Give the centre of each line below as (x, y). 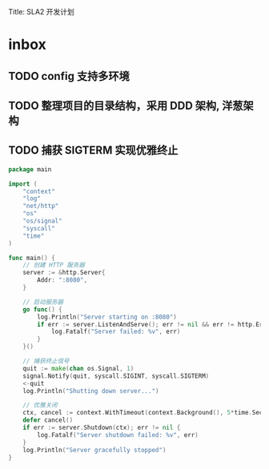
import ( (23, 184)
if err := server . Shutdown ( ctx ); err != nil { (102, 428)
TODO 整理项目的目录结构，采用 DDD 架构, (114, 105)
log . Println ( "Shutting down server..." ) (91, 391)
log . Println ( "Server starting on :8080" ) (107, 317)
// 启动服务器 (43, 302)
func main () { (32, 258)
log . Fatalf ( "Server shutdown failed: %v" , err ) (118, 435)
